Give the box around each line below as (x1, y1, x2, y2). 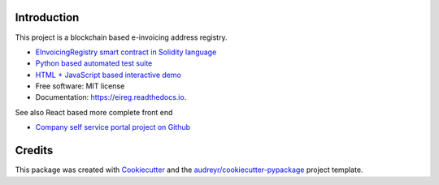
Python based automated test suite (35, 58, 153, 68)
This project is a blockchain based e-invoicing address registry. (15, 32, 228, 42)
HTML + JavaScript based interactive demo (35, 70, 182, 80)
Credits (15, 144, 54, 157)
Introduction (15, 11, 80, 24)
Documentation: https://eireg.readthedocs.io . (35, 92, 187, 102)
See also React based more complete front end (15, 107, 173, 117)
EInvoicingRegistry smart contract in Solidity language (35, 47, 217, 57)
